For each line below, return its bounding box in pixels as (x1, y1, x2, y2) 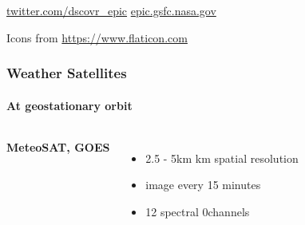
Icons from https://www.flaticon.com (6, 29, 188, 45)
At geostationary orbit (6, 97, 133, 113)
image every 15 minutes (145, 176, 261, 193)
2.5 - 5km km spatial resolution (145, 149, 299, 166)
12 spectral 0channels (145, 203, 250, 220)
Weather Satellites (6, 63, 127, 83)
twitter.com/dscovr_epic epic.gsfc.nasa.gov (6, 2, 216, 18)
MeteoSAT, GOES (6, 138, 110, 155)
